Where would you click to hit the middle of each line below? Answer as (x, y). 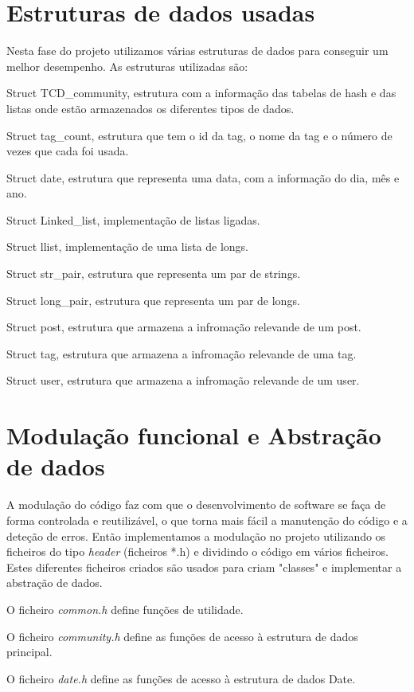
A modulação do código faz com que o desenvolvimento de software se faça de (196, 504)
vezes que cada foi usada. (68, 151)
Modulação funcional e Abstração (194, 435)
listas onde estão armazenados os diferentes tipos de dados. (150, 108)
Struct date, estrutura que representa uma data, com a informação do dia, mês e (203, 177)
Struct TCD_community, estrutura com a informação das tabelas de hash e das (201, 93)
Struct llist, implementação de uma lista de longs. (127, 246)
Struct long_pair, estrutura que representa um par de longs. (153, 300)
